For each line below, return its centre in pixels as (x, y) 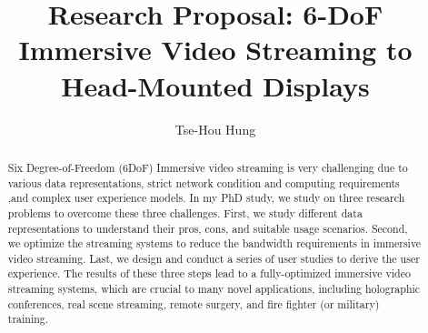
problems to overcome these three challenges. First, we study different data (185, 212)
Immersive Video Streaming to (215, 50)
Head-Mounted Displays (215, 85)
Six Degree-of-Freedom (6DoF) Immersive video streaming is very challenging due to (208, 167)
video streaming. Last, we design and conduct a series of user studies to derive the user (214, 258)
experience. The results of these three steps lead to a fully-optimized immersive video (209, 273)
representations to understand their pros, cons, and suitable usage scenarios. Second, (208, 228)
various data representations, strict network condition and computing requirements (204, 182)
